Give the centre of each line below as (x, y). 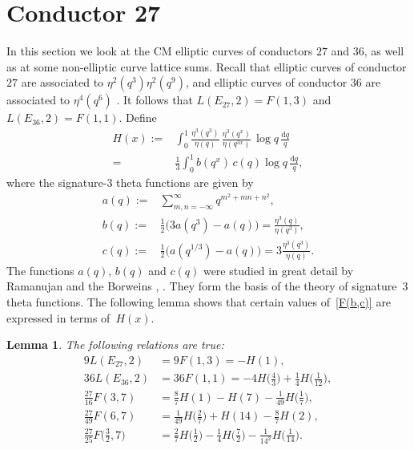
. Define (138, 118)
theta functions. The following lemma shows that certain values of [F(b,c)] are (199, 302)
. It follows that (155, 100)
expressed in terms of (58, 317)
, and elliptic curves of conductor (266, 82)
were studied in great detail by (278, 270)
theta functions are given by (185, 182)
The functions (40, 270)
